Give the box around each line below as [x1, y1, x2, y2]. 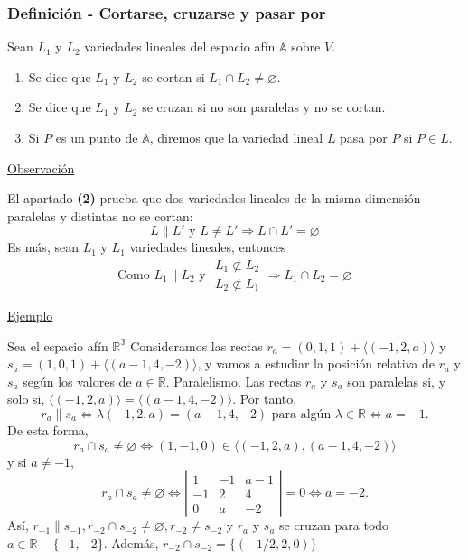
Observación [7, 158, 75, 177]
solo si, [7, 389, 45, 408]
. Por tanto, [232, 389, 297, 408]
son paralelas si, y [347, 371, 446, 390]
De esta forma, [7, 421, 89, 439]
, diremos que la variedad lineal [149, 128, 323, 146]
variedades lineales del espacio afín [84, 37, 276, 56]
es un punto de [55, 128, 138, 146]
